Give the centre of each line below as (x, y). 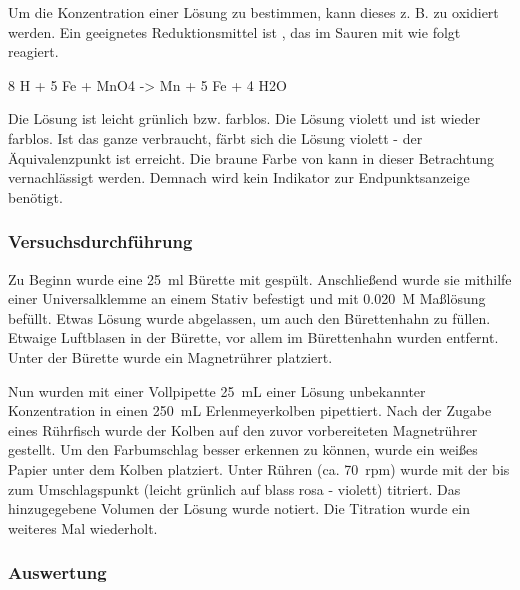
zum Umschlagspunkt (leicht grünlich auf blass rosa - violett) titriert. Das (234, 488)
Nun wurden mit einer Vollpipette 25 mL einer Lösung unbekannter (217, 390)
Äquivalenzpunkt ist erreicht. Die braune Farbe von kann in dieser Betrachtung (251, 157)
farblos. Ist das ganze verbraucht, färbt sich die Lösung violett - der (215, 137)
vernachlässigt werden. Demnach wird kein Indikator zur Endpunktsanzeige (239, 177)
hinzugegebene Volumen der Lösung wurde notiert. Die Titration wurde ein (239, 508)
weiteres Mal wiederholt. (83, 527)
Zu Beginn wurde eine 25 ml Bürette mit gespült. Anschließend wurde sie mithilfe (260, 278)
